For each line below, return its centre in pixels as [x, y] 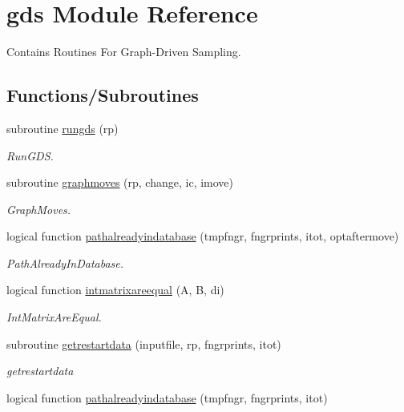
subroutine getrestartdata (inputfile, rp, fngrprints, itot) [144, 343]
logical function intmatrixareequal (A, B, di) [115, 290]
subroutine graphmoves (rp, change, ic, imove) [120, 182]
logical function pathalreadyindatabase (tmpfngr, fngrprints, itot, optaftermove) [203, 236]
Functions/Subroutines [103, 95]
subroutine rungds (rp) [63, 128]
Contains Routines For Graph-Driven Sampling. [124, 52]
